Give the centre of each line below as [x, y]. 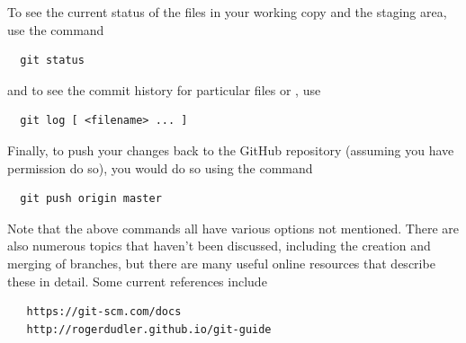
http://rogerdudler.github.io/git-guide [149, 329]
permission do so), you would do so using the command [160, 167]
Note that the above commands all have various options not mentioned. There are [233, 228]
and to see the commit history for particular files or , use [164, 89]
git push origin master [91, 199]
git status [52, 61]
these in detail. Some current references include [137, 281]
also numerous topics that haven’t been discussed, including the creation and [219, 246]
